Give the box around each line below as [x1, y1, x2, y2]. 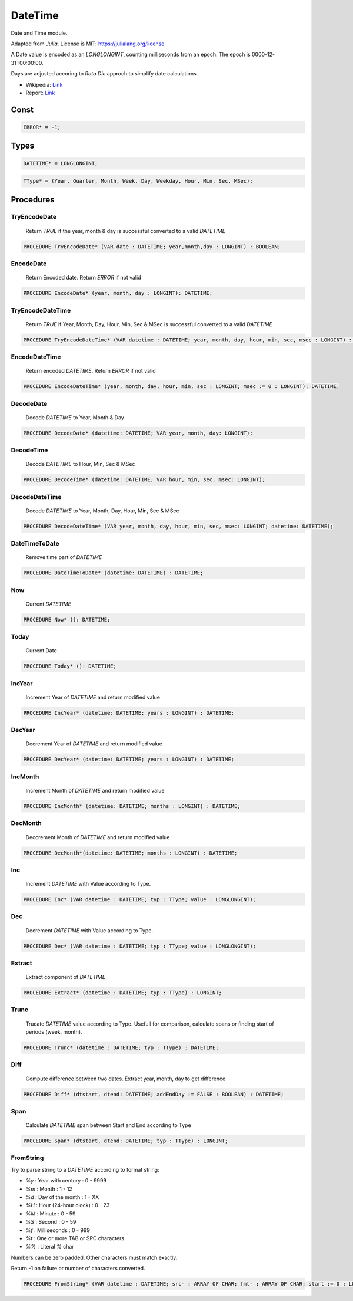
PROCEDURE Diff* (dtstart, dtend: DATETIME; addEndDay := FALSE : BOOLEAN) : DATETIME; [23, 1091, 284, 1098]
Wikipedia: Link [25, 81, 63, 88]
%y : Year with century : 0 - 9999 [25, 1177, 107, 1184]
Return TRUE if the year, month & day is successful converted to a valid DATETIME [25, 227, 226, 234]
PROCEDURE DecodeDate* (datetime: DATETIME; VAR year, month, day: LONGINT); [23, 429, 253, 436]
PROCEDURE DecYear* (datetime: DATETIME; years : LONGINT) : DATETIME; [23, 756, 235, 763]
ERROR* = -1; [23, 124, 61, 130]
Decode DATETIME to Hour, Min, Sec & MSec [25, 461, 135, 468]
